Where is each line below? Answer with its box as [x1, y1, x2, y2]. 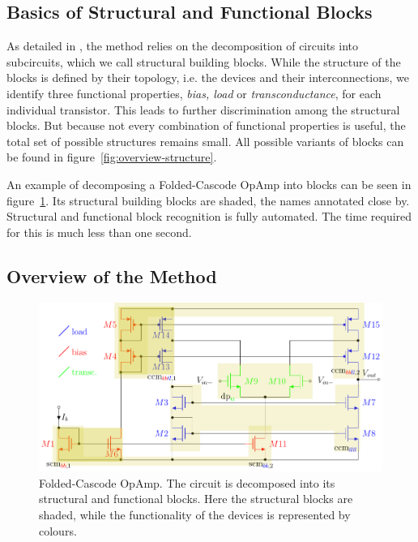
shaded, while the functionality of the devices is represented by [39, 506, 351, 523]
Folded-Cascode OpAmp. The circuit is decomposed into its [39, 474, 335, 491]
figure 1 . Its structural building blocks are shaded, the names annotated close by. [6, 191, 410, 209]
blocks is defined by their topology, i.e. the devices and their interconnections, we [6, 69, 410, 86]
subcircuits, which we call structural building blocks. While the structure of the [6, 53, 401, 70]
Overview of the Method [6, 263, 217, 288]
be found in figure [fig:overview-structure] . [6, 148, 217, 166]
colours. [39, 522, 77, 539]
